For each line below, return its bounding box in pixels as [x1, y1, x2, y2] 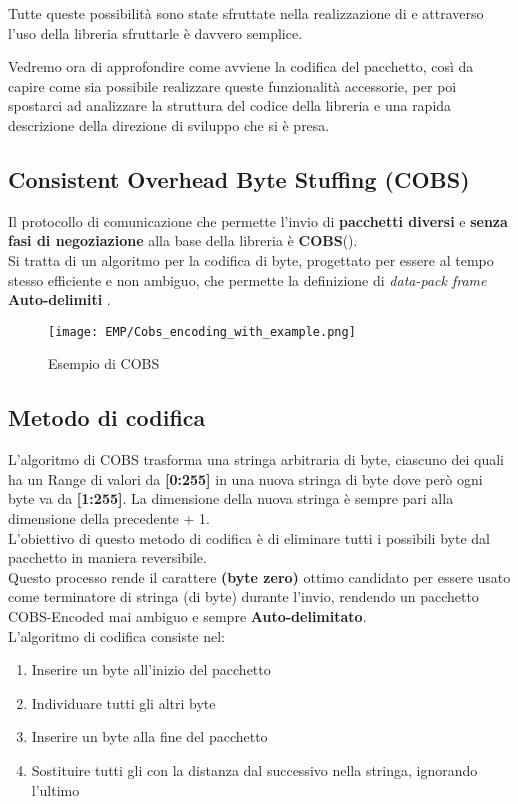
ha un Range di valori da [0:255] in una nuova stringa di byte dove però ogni [8, 468, 483, 489]
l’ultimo [31, 779, 80, 800]
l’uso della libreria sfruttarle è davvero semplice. [8, 22, 303, 43]
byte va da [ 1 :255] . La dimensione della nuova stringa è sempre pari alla [8, 488, 454, 509]
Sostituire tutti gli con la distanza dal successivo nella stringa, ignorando [31, 759, 478, 780]
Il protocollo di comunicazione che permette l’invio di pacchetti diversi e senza [8, 210, 508, 231]
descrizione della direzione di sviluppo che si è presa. [8, 114, 330, 135]
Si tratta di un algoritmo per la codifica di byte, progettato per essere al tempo [8, 249, 494, 270]
